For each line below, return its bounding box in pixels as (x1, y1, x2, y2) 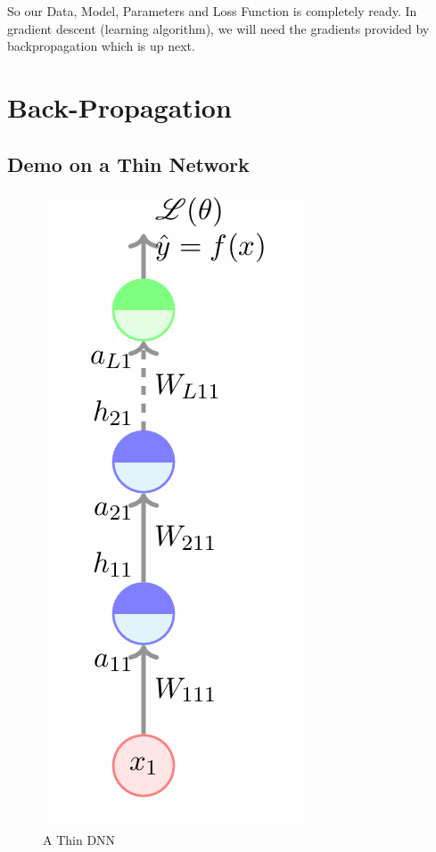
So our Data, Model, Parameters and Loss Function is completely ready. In (7, 2, 417, 20)
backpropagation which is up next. (7, 37, 195, 55)
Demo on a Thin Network (7, 150, 250, 177)
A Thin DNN (43, 830, 116, 848)
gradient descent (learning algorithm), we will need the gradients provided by (7, 19, 430, 37)
